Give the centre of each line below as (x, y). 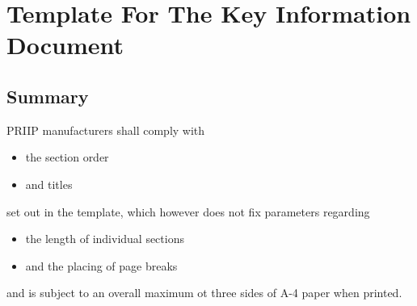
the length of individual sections (105, 239)
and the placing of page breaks (101, 265)
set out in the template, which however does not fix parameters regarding (188, 211)
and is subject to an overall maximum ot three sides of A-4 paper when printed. (204, 293)
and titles (49, 184)
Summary (48, 96)
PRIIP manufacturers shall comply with (106, 130)
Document (65, 45)
